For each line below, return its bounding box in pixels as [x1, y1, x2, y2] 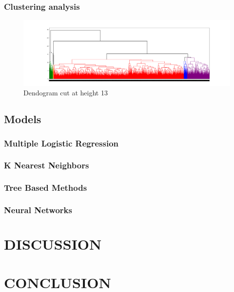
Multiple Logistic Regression [4, 137, 119, 149]
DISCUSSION [4, 234, 102, 254]
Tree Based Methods [4, 182, 87, 194]
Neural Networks [4, 204, 72, 216]
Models [4, 111, 41, 127]
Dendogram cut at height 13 [23, 88, 108, 98]
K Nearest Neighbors [4, 159, 89, 171]
